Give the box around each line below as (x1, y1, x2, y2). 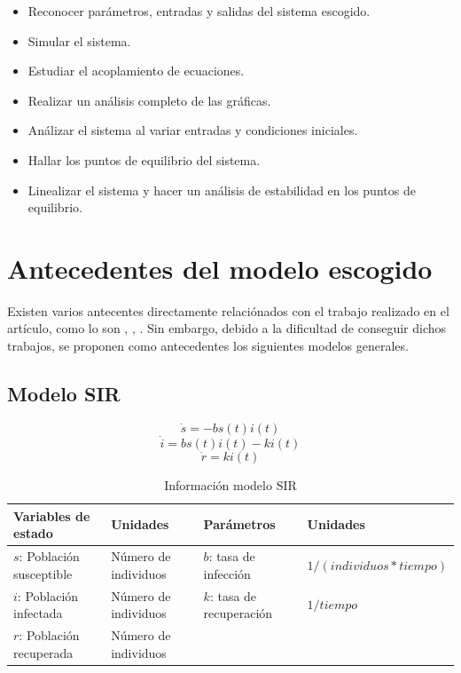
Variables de (13, 506, 90, 525)
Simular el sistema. (27, 31, 131, 50)
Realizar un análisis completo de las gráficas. (27, 91, 271, 109)
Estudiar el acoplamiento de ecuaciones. (27, 61, 245, 80)
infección (203, 564, 251, 582)
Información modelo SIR (164, 476, 297, 495)
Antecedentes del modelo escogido (7, 249, 433, 286)
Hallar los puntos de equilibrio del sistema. (27, 150, 261, 169)
